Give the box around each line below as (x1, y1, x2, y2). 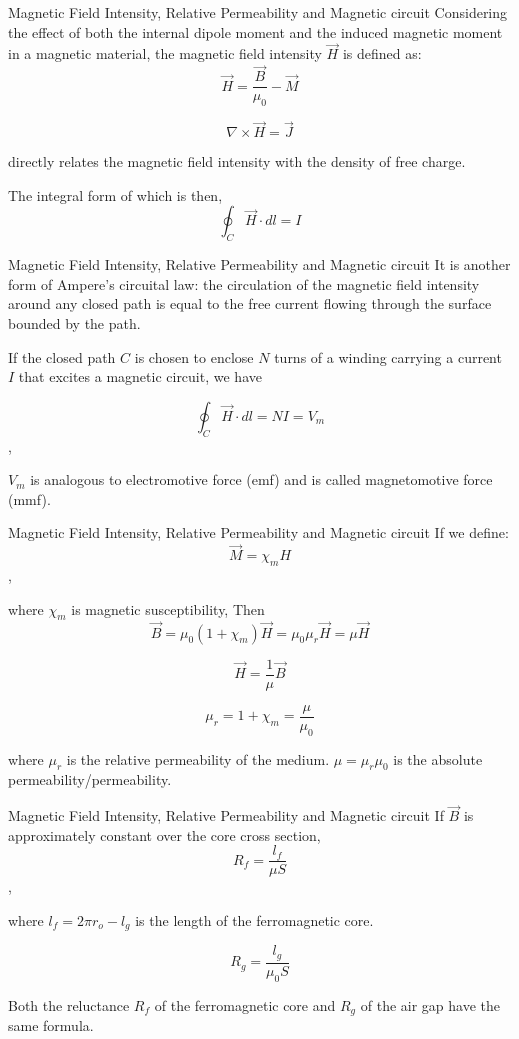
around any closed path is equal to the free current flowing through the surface (8, 293, 492, 314)
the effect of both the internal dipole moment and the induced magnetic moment (8, 21, 503, 42)
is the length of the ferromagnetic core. (135, 910, 374, 931)
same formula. (8, 1015, 94, 1036)
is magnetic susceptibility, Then (71, 598, 265, 619)
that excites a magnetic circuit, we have (18, 366, 262, 387)
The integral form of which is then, (8, 184, 223, 205)
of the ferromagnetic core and (154, 994, 336, 1015)
